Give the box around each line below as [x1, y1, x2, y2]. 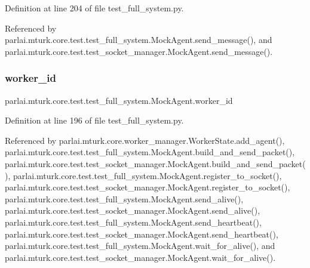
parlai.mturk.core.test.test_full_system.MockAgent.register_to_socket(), [13, 169, 282, 181]
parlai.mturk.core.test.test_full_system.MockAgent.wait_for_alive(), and [5, 239, 275, 252]
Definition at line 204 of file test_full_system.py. [5, 2, 184, 14]
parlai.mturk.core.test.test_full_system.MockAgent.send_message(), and [5, 33, 272, 46]
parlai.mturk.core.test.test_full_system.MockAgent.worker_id [5, 94, 233, 106]
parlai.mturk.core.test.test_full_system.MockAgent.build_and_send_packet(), [5, 146, 295, 158]
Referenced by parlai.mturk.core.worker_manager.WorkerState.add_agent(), [5, 134, 285, 146]
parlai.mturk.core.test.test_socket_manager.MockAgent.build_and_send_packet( [5, 157, 306, 170]
